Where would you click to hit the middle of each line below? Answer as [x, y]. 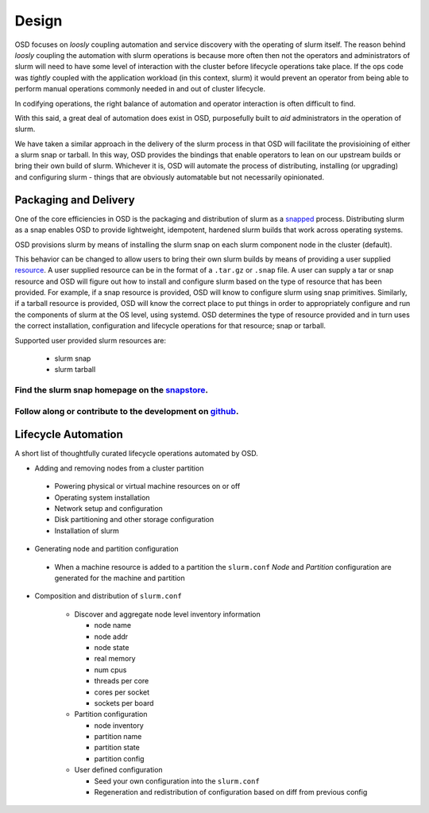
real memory [115, 659]
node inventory [119, 725]
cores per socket [122, 692]
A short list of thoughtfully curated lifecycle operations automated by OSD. [136, 454]
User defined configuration [118, 770]
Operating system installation [102, 497]
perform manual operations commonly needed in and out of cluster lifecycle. [140, 89]
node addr [111, 637]
